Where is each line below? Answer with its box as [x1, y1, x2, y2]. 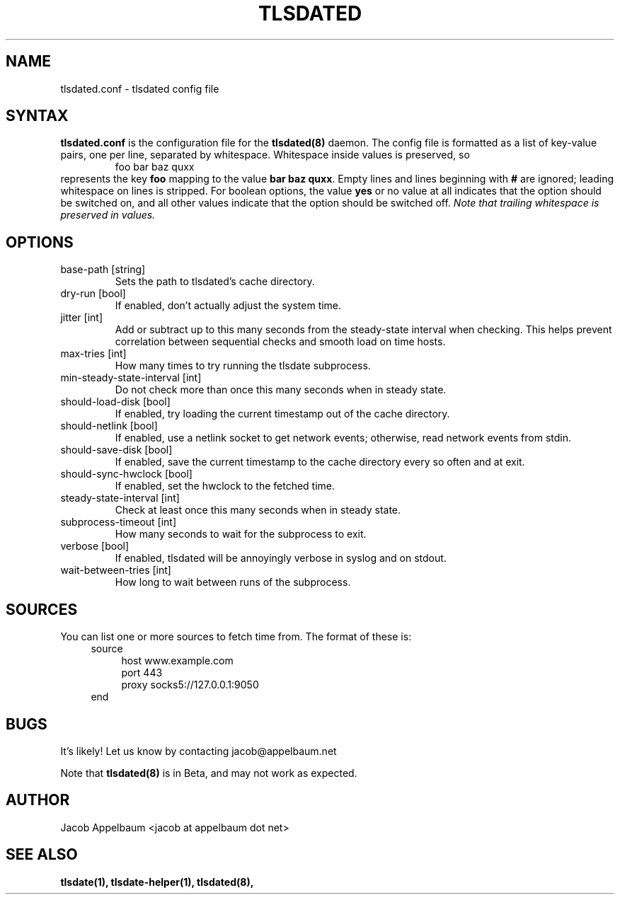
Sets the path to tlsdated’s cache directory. [115, 275, 315, 288]
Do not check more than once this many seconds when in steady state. [115, 383, 447, 396]
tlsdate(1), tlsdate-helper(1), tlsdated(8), [60, 875, 254, 888]
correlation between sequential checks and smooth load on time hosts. [115, 335, 446, 348]
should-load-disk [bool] [60, 396, 171, 408]
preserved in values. [60, 209, 156, 221]
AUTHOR [6, 791, 70, 809]
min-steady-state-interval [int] [60, 371, 202, 384]
